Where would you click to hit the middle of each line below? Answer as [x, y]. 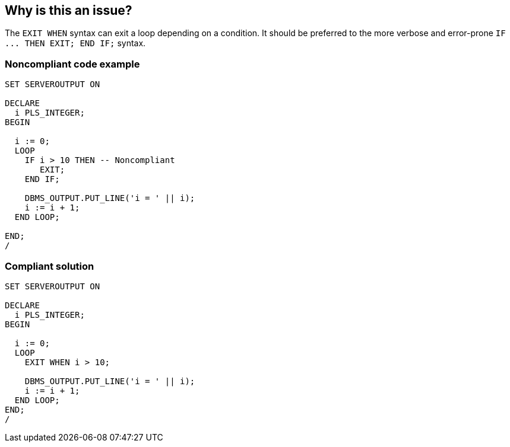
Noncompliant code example [72, 64]
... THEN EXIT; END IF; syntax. [75, 43]
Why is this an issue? [69, 10]
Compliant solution [50, 266]
